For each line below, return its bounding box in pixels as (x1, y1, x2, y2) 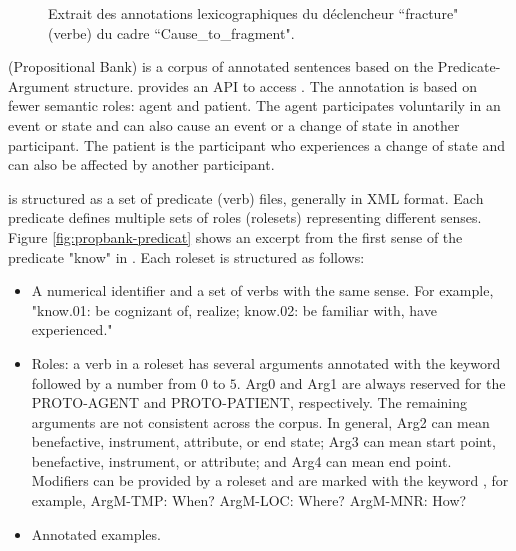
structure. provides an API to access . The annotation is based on (74, 75, 478, 96)
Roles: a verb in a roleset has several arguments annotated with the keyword (31, 352, 501, 373)
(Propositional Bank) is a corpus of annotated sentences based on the (8, 56, 434, 77)
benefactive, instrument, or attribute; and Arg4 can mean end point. (31, 450, 452, 471)
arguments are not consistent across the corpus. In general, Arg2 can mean (31, 411, 490, 432)
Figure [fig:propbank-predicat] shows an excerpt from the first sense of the (8, 226, 463, 247)
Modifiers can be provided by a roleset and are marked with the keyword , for (31, 470, 509, 491)
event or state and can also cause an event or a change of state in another (8, 114, 460, 135)
